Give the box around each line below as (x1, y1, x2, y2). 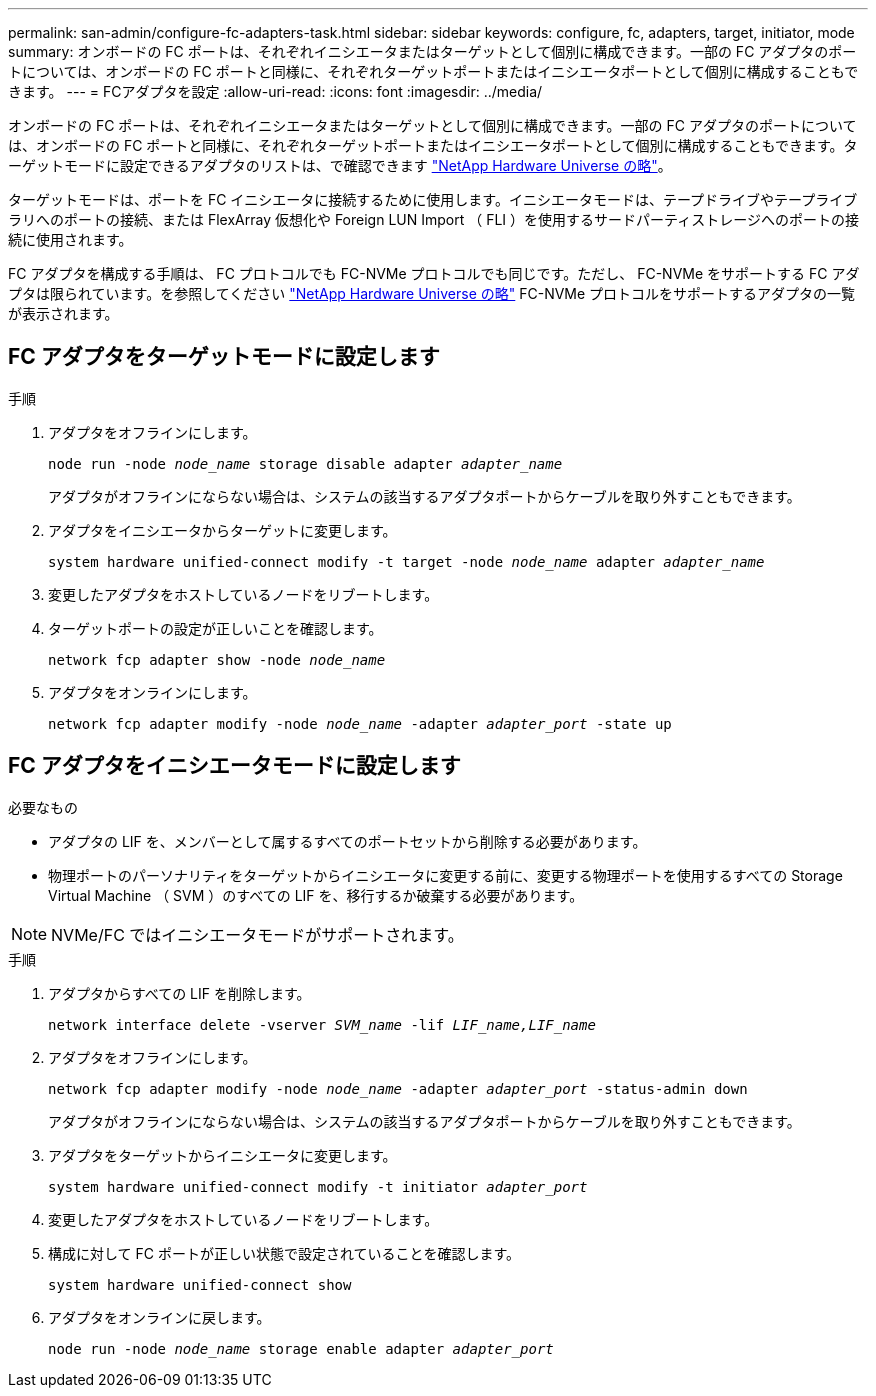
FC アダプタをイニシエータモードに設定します (8, 753, 461, 779)
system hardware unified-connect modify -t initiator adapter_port (48, 1178, 588, 1195)
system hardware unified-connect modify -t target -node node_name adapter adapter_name (48, 553, 765, 570)
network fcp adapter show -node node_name (48, 651, 386, 668)
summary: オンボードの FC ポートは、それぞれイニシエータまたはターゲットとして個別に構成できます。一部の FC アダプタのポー (8, 43, 857, 60)
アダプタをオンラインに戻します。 (48, 1308, 271, 1326)
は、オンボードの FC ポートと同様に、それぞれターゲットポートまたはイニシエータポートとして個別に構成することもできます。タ (8, 137, 858, 154)
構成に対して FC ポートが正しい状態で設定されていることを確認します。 (48, 1244, 521, 1262)
